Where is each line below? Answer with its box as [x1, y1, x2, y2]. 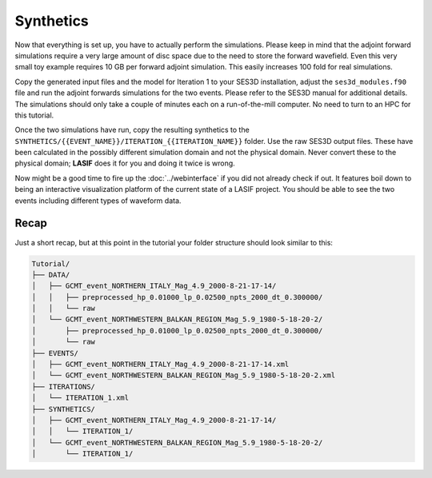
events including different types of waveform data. [14, 196, 182, 205]
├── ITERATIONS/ [31, 382, 96, 391]
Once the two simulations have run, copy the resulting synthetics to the [14, 125, 250, 135]
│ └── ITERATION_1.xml [31, 393, 130, 403]
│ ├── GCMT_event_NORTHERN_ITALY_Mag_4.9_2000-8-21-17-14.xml [31, 360, 290, 369]
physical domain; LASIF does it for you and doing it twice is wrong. [14, 158, 235, 168]
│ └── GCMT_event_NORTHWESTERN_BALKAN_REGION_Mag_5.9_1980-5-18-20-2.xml [31, 371, 336, 380]
